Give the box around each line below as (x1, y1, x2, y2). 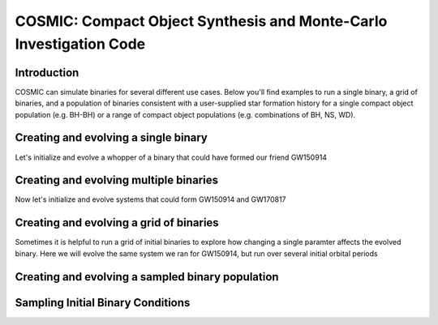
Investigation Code (15, 35, 146, 53)
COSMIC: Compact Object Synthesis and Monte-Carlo (15, 12, 388, 30)
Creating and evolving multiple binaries (15, 173, 219, 187)
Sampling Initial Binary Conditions (15, 296, 191, 310)
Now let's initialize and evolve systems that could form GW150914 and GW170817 (15, 195, 287, 204)
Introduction (15, 66, 79, 79)
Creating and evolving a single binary (15, 130, 208, 145)
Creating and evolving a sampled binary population (15, 270, 279, 284)
